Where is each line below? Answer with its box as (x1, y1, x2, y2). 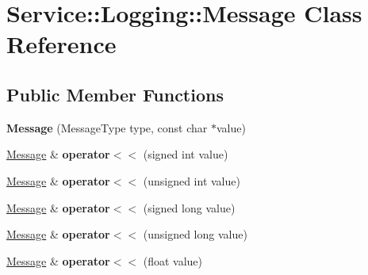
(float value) (143, 252, 203, 269)
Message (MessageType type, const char (6, 119, 208, 136)
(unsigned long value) (143, 226, 247, 243)
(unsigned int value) (143, 172, 240, 189)
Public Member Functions (6, 82, 224, 106)
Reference (6, 28, 117, 60)
